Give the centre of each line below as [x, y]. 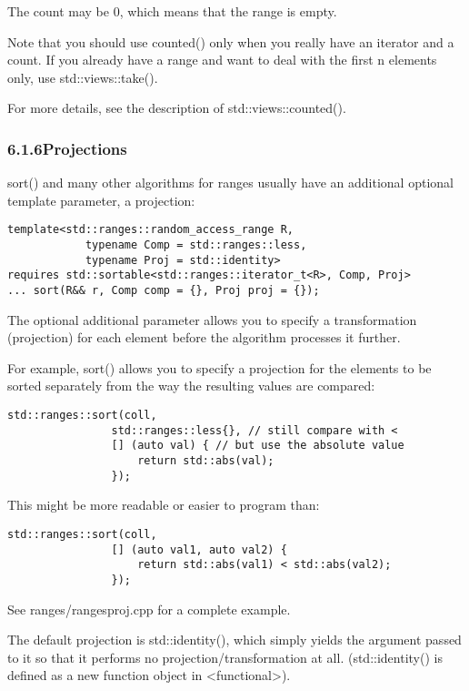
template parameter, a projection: [101, 200]
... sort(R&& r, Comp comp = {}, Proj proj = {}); [164, 290]
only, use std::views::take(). [83, 77]
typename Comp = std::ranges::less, [196, 245]
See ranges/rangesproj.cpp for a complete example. [149, 609]
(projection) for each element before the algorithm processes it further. [204, 337]
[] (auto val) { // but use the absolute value [258, 446]
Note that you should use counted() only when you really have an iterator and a [231, 41]
